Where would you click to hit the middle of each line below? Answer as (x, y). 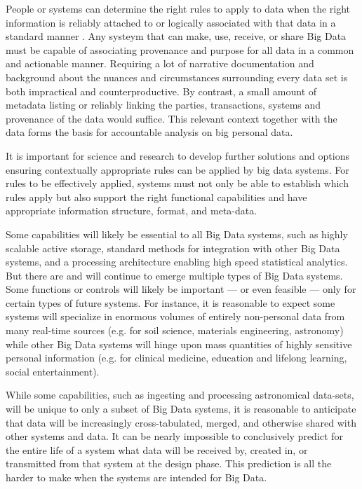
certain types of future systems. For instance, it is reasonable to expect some (170, 302)
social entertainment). (53, 371)
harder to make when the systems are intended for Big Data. (136, 477)
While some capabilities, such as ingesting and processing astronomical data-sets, (180, 395)
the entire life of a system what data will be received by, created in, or (157, 449)
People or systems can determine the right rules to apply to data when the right (178, 8)
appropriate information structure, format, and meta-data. (132, 211)
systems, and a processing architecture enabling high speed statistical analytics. (177, 262)
